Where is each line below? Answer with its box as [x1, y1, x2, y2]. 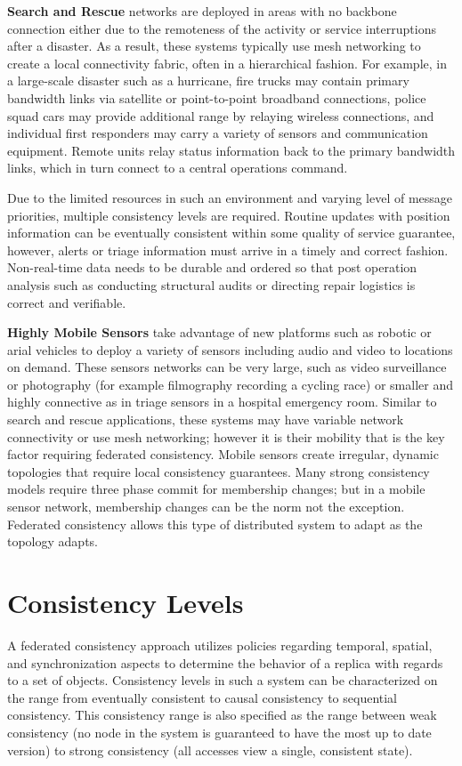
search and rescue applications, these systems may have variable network [7, 410, 404, 429]
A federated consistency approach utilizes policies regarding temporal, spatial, [7, 635, 433, 654]
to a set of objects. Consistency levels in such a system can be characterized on [7, 671, 438, 689]
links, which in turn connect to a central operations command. [7, 158, 348, 177]
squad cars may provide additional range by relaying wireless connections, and [7, 106, 434, 125]
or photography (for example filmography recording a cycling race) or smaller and [7, 375, 453, 393]
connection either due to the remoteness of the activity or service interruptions [7, 19, 436, 37]
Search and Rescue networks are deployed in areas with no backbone [7, 2, 397, 20]
